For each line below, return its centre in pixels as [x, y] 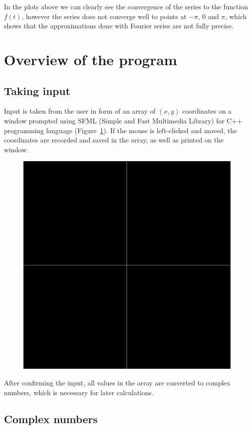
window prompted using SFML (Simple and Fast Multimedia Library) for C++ [123, 120]
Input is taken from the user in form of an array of [80, 111]
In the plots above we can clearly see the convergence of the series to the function [126, 6]
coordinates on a [207, 111]
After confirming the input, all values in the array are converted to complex [117, 382]
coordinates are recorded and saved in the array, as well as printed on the [114, 140]
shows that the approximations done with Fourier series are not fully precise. [119, 26]
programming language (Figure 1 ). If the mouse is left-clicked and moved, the [121, 130]
